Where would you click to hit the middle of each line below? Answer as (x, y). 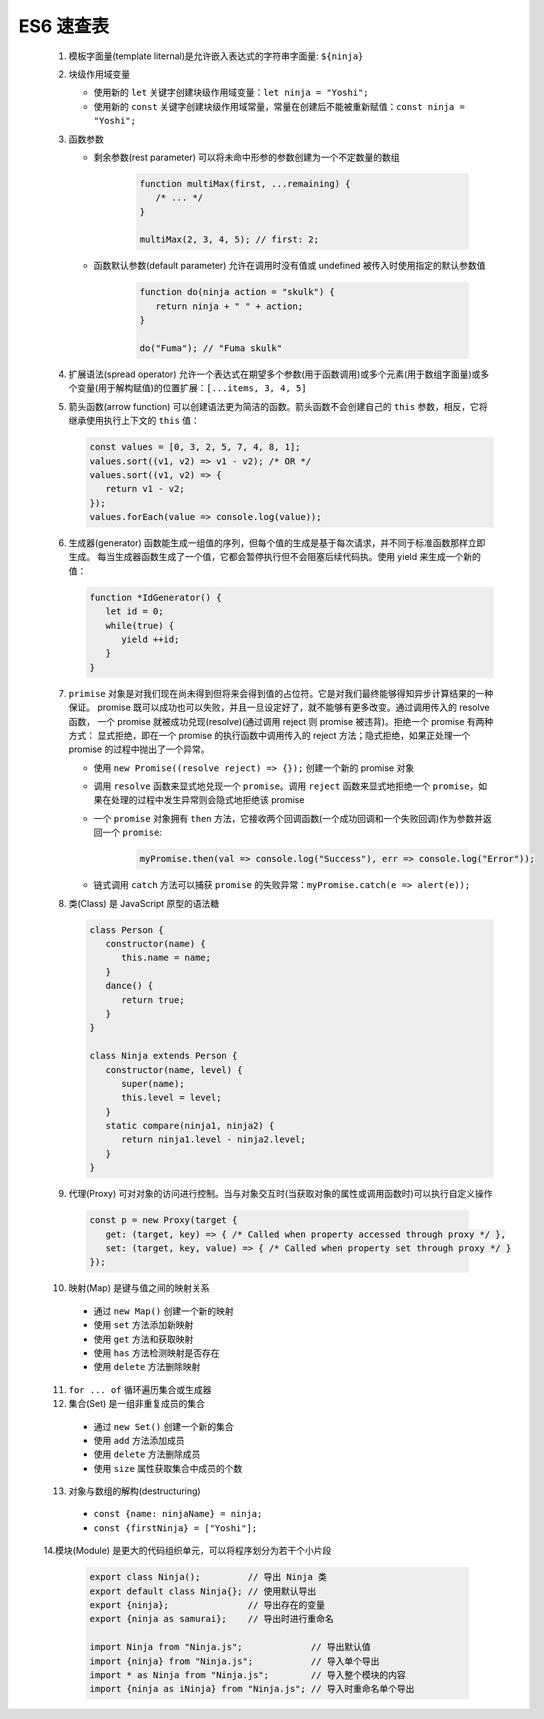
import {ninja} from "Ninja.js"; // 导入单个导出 (234, 1661)
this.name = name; (166, 958)
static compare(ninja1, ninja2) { (190, 1126)
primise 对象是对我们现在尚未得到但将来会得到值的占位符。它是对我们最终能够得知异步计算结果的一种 (281, 693)
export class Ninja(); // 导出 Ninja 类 (208, 1577)
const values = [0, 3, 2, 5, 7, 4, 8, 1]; (195, 447)
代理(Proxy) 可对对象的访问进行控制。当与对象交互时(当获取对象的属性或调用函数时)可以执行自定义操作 (280, 1194)
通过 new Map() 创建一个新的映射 (163, 1311)
